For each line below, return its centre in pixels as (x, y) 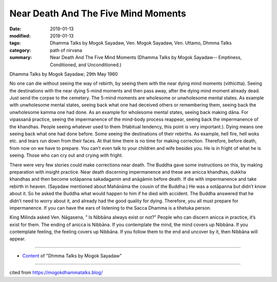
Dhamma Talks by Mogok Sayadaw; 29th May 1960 (64, 74)
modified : (20, 35)
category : (20, 50)
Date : (15, 29)
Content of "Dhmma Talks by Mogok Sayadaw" (72, 256)
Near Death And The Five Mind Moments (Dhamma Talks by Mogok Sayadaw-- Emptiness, (146, 58)
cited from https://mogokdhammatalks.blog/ (56, 273)
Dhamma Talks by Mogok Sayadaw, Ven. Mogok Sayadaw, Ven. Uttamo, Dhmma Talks (141, 43)
